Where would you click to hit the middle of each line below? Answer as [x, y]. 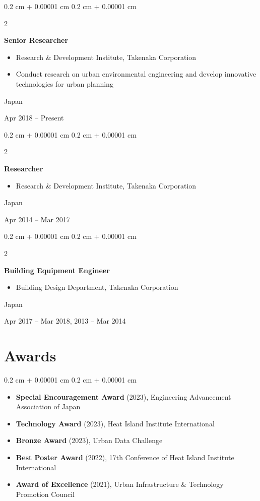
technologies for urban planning [64, 83]
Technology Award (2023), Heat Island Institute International [115, 423]
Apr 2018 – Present [34, 118]
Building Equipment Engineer [57, 270]
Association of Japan [48, 406]
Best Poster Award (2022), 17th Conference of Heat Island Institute [125, 457]
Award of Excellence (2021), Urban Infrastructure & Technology [120, 484]
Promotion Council [45, 494]
